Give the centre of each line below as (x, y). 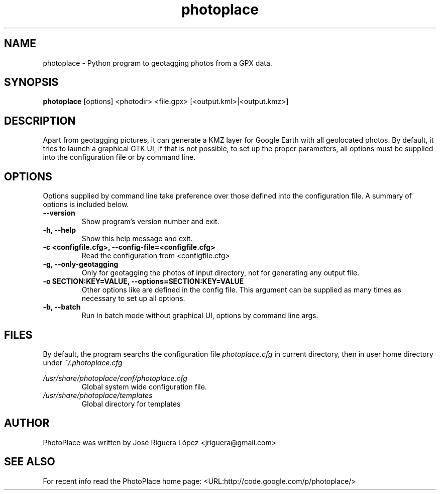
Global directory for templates (131, 404)
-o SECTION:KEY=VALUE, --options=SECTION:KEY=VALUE (143, 281)
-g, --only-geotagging (81, 264)
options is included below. (86, 205)
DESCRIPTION (40, 121)
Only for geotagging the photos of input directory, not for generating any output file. (221, 273)
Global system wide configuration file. (144, 386)
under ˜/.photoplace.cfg (83, 362)
